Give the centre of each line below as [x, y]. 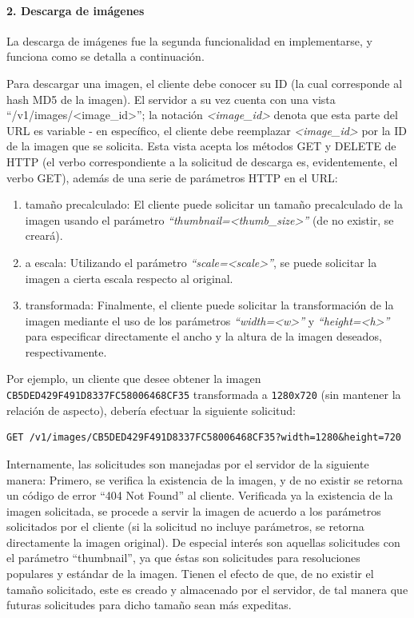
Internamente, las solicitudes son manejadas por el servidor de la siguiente [188, 463]
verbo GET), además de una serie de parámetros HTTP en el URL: [172, 177]
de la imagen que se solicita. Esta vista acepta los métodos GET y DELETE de [201, 146]
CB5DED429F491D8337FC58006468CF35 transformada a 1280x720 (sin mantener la [204, 395]
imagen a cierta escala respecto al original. [129, 278]
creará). [44, 235]
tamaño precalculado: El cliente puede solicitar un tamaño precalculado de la [214, 204]
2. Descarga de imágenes [76, 10]
